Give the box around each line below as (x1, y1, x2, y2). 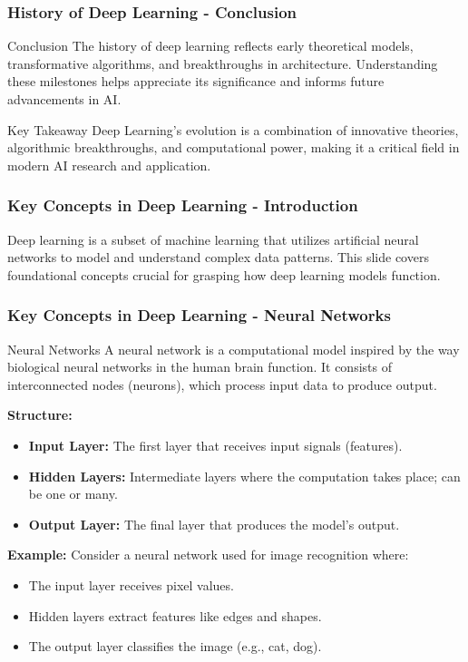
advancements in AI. (7, 90, 122, 108)
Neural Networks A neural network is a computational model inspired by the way (7, 339, 460, 358)
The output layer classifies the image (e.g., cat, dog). (28, 637, 322, 656)
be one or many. (28, 484, 118, 503)
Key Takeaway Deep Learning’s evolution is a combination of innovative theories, (7, 120, 459, 139)
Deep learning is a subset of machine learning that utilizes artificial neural (7, 229, 419, 248)
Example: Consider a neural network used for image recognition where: (7, 545, 409, 564)
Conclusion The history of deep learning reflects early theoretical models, (7, 36, 414, 55)
